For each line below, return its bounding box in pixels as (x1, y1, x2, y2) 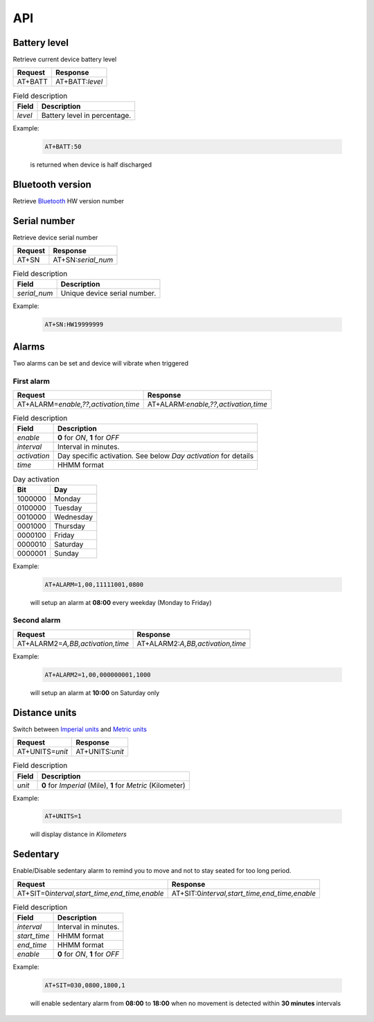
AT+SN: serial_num (53, 255, 114, 264)
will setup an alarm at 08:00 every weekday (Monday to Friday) (30, 598, 212, 606)
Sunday (54, 548, 79, 558)
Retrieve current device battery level (12, 56, 117, 64)
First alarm (12, 376, 50, 386)
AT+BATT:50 (44, 142, 82, 151)
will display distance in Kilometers (30, 830, 127, 839)
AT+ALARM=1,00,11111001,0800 (44, 580, 144, 588)
